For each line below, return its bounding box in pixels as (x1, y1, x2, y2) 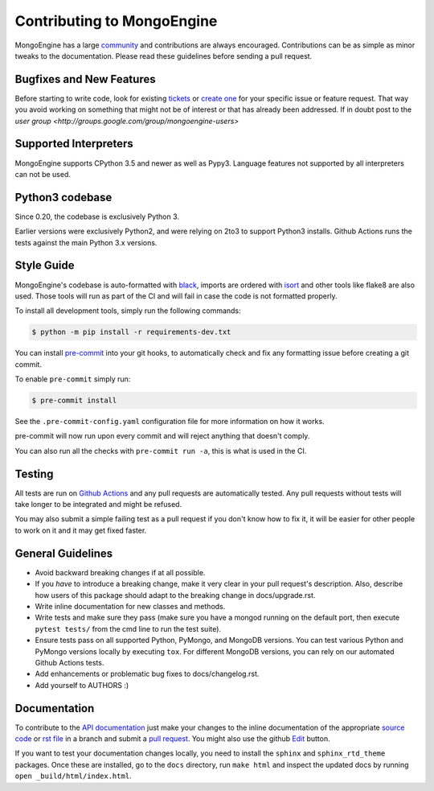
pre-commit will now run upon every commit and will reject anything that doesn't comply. (14, 431, 310, 441)
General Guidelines (14, 546, 113, 560)
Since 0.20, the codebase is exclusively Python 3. (14, 212, 180, 221)
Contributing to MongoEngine (14, 12, 218, 30)
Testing (14, 467, 54, 480)
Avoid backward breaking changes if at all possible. (35, 567, 206, 577)
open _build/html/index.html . (14, 771, 132, 781)
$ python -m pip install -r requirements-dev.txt (31, 328, 231, 337)
